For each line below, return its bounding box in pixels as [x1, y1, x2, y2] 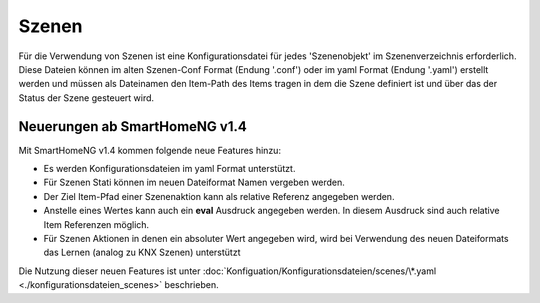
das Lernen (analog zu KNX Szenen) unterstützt [43, 246, 241, 259]
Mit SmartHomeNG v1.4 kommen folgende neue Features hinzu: [18, 144, 282, 156]
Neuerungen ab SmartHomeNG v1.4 [18, 118, 247, 135]
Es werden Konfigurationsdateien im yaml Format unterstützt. [43, 163, 296, 175]
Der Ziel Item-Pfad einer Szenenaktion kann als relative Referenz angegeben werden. [43, 190, 395, 202]
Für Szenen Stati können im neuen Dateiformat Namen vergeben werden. [43, 176, 345, 189]
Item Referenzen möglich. [43, 218, 150, 230]
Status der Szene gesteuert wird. [18, 91, 155, 104]
